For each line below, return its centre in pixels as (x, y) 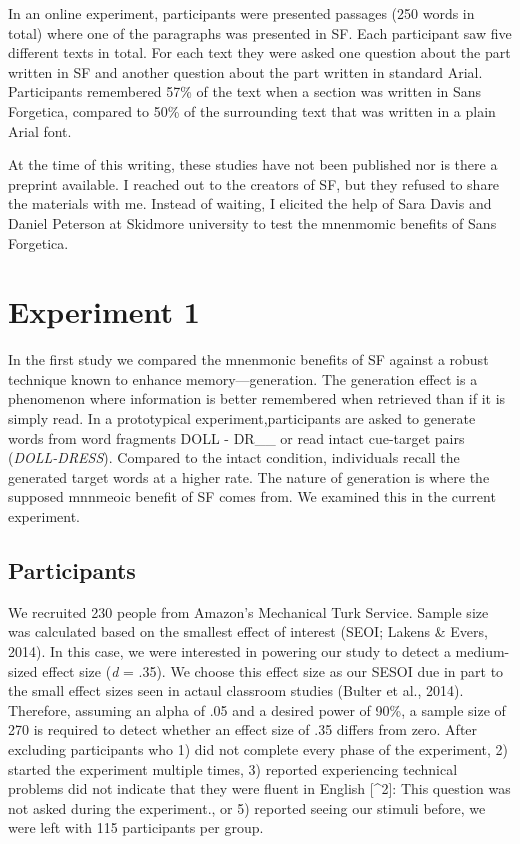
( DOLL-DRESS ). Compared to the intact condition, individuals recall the (234, 457)
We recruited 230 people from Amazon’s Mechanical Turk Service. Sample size (248, 611)
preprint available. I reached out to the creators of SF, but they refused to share (254, 183)
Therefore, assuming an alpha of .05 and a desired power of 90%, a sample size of (257, 709)
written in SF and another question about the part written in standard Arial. (245, 71)
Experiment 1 (104, 311)
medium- (482, 650)
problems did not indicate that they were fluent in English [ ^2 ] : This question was (259, 788)
